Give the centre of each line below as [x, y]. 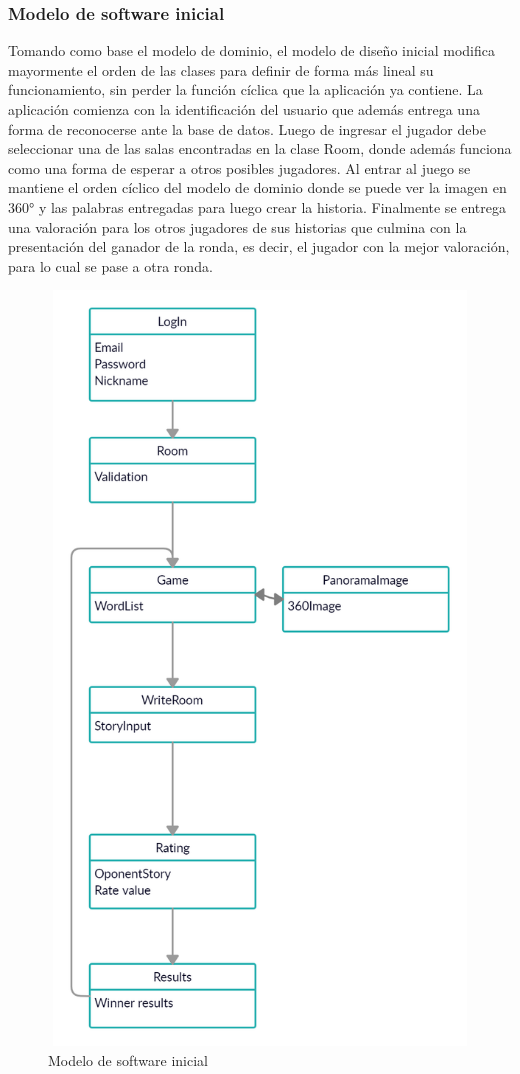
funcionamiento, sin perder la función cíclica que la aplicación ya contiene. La [245, 89]
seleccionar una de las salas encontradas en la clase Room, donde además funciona [260, 148]
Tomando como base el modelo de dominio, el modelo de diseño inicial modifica [252, 50]
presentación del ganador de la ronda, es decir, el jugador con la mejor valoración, [259, 246]
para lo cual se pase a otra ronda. [110, 265]
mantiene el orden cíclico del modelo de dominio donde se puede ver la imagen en [257, 187]
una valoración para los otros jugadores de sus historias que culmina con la [237, 226]
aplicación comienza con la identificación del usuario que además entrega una [244, 109]
